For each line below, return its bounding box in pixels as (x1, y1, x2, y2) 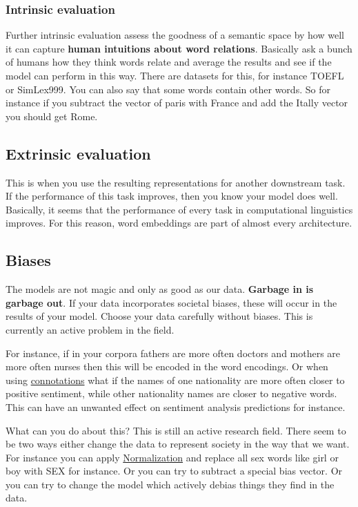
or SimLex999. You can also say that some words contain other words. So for (6, 82, 330, 96)
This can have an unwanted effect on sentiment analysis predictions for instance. (6, 399, 346, 414)
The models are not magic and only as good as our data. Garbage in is (6, 282, 314, 296)
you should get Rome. (6, 108, 98, 123)
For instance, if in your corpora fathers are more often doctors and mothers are (6, 345, 341, 360)
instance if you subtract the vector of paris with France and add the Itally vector (6, 95, 348, 110)
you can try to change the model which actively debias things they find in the (6, 477, 335, 491)
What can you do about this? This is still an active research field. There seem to (6, 423, 346, 437)
